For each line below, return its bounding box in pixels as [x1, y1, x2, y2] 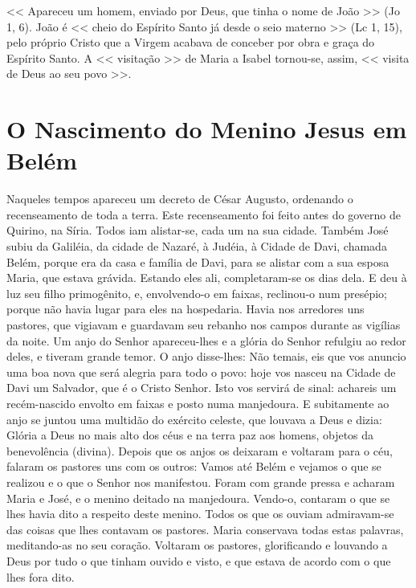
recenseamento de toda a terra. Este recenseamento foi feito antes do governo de [6, 206, 402, 223]
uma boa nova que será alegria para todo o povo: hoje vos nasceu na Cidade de [6, 363, 396, 380]
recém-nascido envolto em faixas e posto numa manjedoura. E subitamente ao [6, 395, 389, 411]
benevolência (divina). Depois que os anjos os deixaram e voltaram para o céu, [6, 442, 393, 459]
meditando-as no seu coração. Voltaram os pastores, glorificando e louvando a [6, 537, 388, 553]
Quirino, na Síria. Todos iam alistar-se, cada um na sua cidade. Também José [6, 222, 389, 239]
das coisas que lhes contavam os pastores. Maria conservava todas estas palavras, [6, 521, 404, 537]
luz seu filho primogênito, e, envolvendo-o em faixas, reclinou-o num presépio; [6, 284, 388, 301]
